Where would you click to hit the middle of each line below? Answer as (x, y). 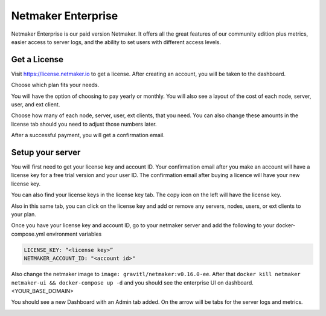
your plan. (24, 214)
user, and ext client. (36, 105)
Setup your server (46, 152)
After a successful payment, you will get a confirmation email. (88, 135)
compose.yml (28, 234)
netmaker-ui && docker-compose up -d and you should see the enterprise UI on (117, 282)
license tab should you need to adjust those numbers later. (84, 124)
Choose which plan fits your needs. (55, 85)
